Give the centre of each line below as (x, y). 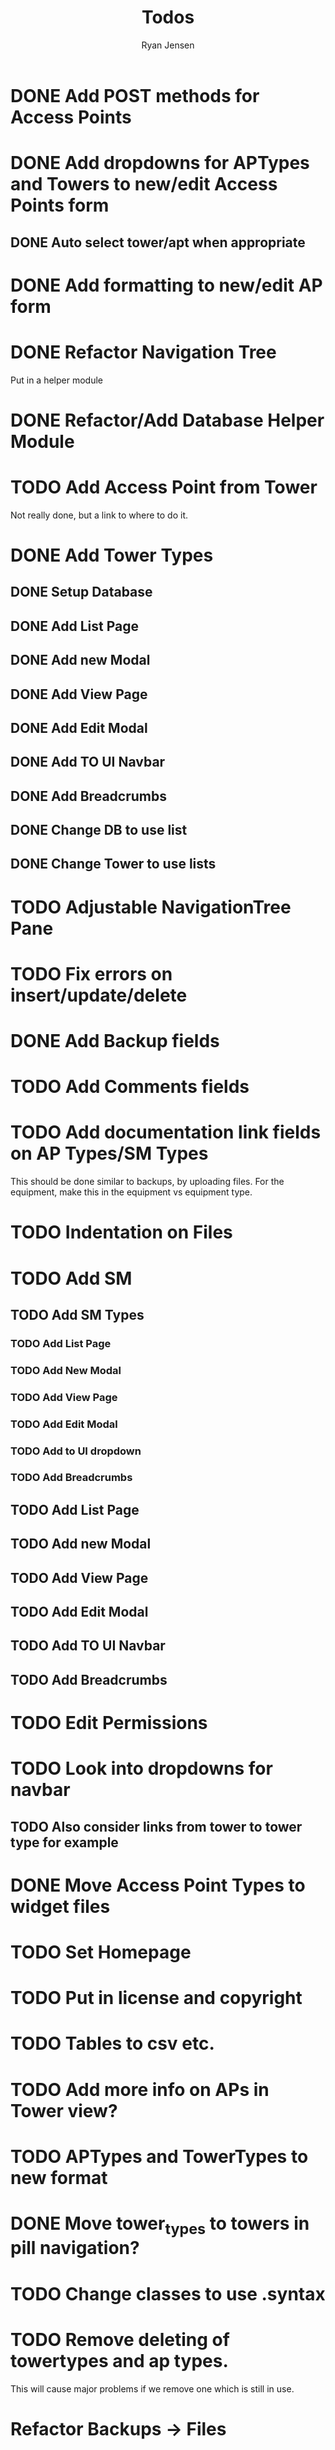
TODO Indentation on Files (121, 1232)
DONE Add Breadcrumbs (88, 796)
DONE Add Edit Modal (79, 727)
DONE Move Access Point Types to (158, 1885)
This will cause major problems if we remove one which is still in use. (152, 2388)
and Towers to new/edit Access (144, 184)
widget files (60, 1906)
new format (59, 2177)
